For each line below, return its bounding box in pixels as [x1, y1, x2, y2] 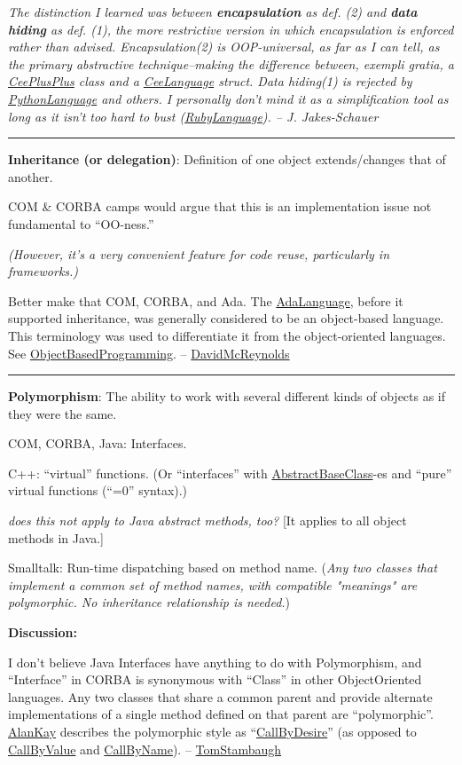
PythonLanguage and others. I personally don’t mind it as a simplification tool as [8, 89, 449, 107]
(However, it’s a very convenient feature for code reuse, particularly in [8, 244, 390, 263]
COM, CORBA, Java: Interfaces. [8, 434, 187, 453]
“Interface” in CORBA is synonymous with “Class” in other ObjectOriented [8, 670, 422, 689]
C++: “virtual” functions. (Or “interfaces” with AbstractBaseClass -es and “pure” [8, 463, 452, 482]
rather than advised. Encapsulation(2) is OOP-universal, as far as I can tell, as [8, 37, 440, 56]
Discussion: [8, 623, 77, 642]
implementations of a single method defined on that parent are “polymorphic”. [8, 705, 434, 723]
